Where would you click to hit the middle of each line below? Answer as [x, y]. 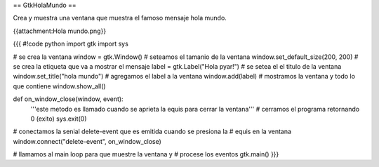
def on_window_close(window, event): [68, 99]
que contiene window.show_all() [59, 86]
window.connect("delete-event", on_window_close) [87, 141]
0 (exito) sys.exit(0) [59, 119]
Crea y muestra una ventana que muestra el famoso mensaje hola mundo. [120, 18]
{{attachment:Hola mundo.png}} [60, 31]
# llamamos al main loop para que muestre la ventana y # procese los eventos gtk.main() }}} [146, 154]
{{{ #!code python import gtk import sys [71, 44]
